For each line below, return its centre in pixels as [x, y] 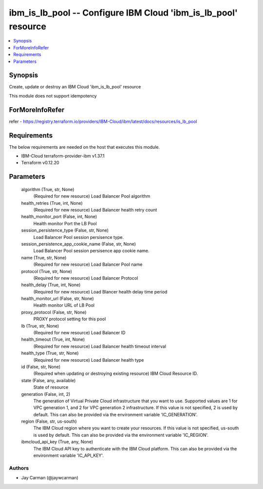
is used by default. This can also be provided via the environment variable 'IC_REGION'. [121, 435]
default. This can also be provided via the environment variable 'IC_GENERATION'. [115, 414]
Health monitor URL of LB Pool [64, 305]
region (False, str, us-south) [49, 421]
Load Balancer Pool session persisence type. [79, 237]
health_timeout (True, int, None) [53, 339]
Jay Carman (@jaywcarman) [50, 478]
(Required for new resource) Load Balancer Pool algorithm [92, 196]
